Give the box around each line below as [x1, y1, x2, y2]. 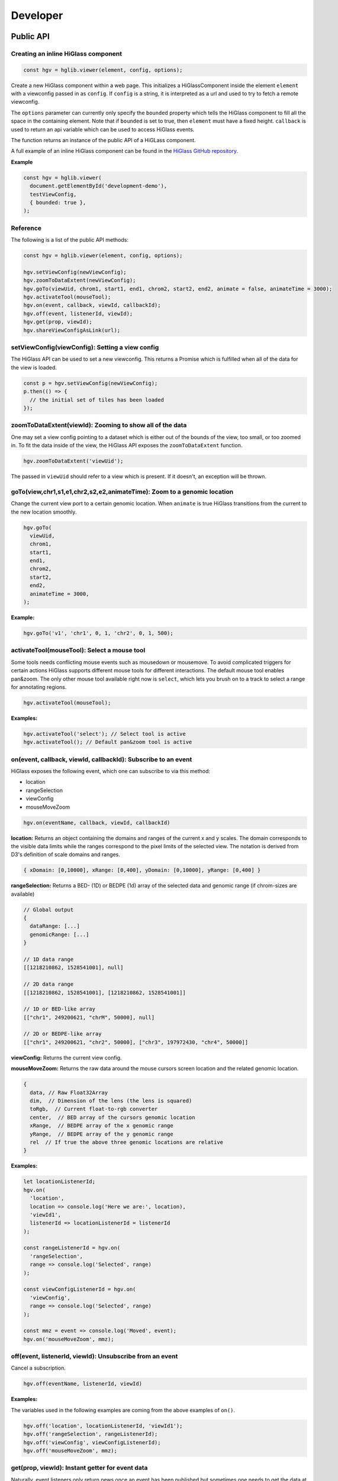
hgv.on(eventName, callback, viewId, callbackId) [23, 819, 170, 826]
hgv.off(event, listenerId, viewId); [23, 310, 133, 317]
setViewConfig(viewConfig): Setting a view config [11, 343, 159, 351]
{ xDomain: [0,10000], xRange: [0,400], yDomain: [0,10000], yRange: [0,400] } [23, 867, 261, 874]
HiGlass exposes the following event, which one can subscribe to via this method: [11, 767, 210, 774]
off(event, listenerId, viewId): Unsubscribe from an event [11, 1352, 178, 1361]
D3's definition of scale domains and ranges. [11, 851, 121, 858]
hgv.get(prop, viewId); [23, 319, 93, 325]
